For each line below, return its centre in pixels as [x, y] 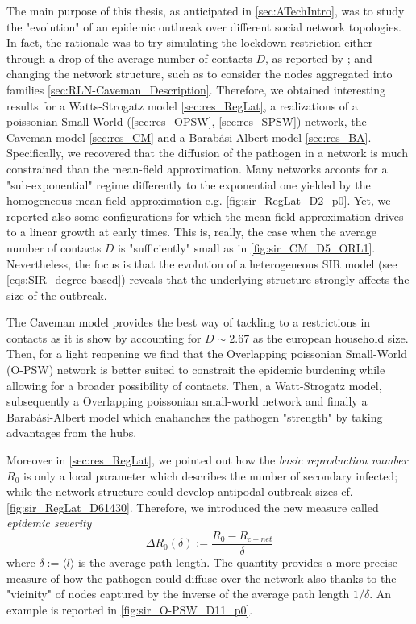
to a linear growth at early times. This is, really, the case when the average [191, 232]
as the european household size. [331, 337]
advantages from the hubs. [72, 433]
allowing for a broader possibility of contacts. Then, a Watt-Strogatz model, [194, 385]
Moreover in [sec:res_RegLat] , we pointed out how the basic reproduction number [207, 460]
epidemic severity [49, 523]
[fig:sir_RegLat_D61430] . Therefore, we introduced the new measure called [193, 507]
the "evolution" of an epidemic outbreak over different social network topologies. [204, 26]
